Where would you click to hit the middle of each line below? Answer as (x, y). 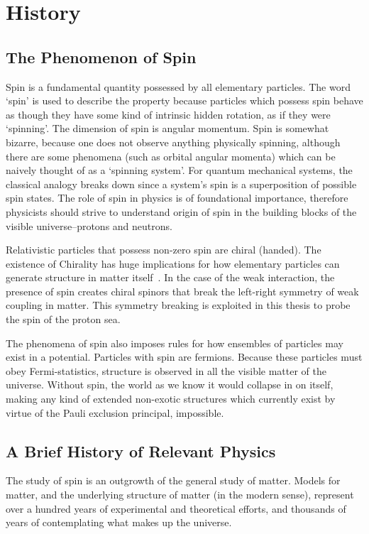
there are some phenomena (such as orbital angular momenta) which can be (171, 156)
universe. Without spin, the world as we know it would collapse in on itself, (170, 385)
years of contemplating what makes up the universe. (119, 522)
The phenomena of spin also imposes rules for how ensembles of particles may (175, 343)
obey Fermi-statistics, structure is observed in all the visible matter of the (166, 370)
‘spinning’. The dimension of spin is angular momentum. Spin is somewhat (167, 128)
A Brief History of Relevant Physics (141, 451)
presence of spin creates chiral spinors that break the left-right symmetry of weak (182, 291)
